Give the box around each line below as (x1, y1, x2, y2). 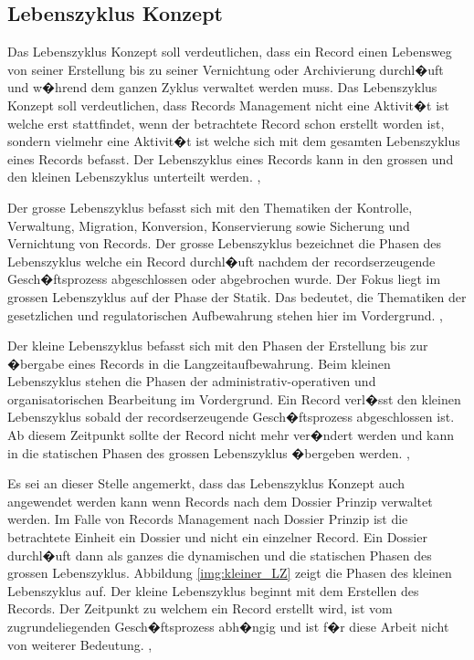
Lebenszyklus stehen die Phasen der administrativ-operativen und (7, 372, 376, 391)
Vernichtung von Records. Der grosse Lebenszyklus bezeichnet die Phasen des (7, 234, 442, 253)
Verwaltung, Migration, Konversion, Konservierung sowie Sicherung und (7, 215, 410, 235)
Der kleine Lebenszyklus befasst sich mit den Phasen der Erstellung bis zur (7, 336, 428, 355)
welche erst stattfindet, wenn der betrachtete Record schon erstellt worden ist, (7, 113, 445, 132)
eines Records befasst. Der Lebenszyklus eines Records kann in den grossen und (7, 149, 454, 168)
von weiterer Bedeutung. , (7, 634, 153, 654)
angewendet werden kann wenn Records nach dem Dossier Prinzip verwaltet (7, 491, 433, 510)
